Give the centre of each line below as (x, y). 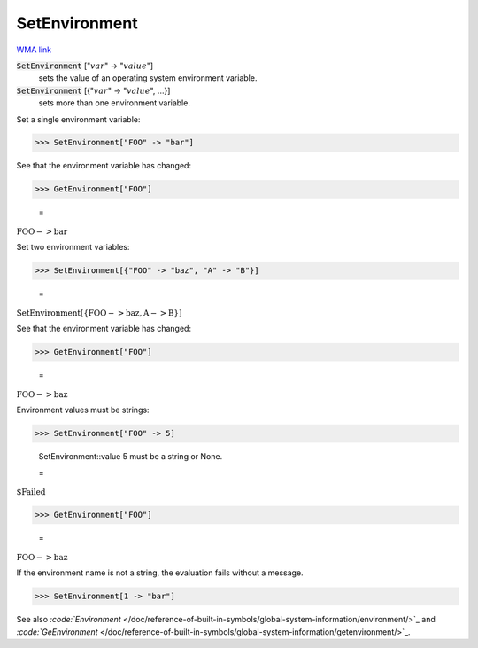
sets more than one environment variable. (114, 103)
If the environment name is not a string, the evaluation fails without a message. (160, 573)
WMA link (34, 50)
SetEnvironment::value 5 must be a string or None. (131, 457)
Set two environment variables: (73, 247)
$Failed (31, 492)
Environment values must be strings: (83, 410)
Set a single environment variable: (78, 119)
